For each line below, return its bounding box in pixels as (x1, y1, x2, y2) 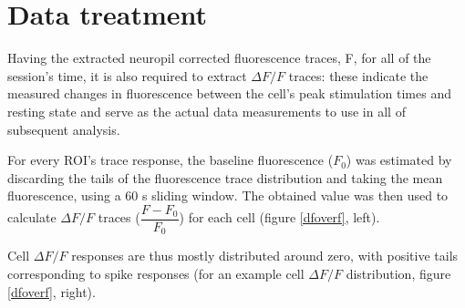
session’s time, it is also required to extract (7, 66, 247, 85)
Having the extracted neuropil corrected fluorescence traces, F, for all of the (7, 48, 431, 67)
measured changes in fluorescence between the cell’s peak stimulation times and (7, 84, 451, 103)
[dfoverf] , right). (7, 282, 96, 301)
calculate (7, 208, 57, 227)
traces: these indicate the (288, 66, 429, 85)
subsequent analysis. (7, 119, 120, 139)
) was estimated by (346, 150, 452, 169)
